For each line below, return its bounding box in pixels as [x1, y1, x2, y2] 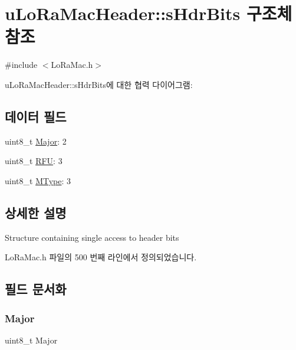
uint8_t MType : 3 [5, 174, 71, 187]
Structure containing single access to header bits [5, 231, 179, 243]
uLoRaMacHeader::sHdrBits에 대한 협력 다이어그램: [5, 78, 193, 90]
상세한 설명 [5, 203, 67, 221]
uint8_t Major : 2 [5, 135, 67, 147]
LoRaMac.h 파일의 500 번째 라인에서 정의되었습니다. [5, 251, 197, 263]
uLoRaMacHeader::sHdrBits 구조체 [5, 1, 292, 25]
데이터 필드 [5, 107, 67, 125]
